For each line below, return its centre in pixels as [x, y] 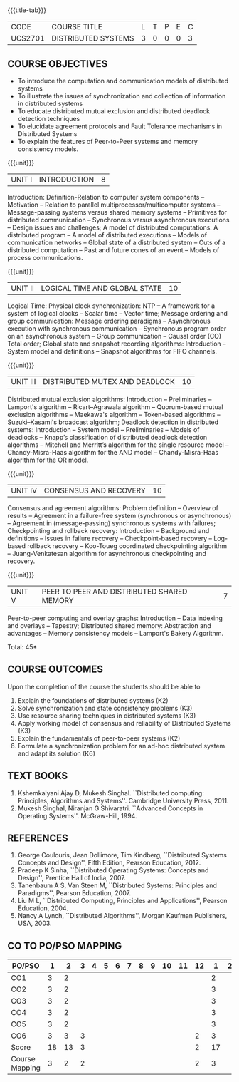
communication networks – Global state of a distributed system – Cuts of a [117, 242]
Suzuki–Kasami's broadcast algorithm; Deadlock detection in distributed [113, 422]
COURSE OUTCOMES [55, 670]
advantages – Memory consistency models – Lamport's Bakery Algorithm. [116, 633]
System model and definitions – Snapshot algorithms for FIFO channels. [112, 351]
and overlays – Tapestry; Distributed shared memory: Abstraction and [109, 625]
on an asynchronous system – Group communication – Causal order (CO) [115, 336]
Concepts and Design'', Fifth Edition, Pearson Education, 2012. [109, 863]
